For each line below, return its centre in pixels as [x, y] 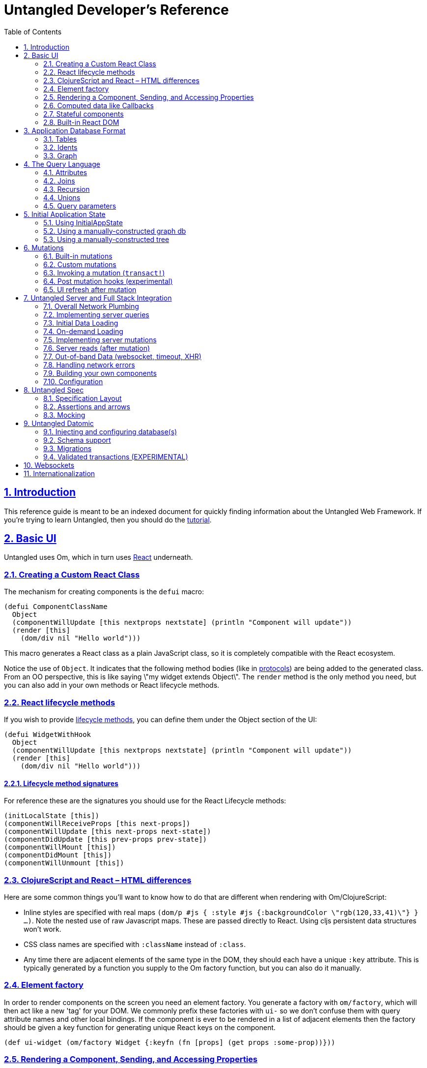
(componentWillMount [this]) [60, 847]
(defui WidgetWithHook [48, 734]
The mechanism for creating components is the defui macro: [104, 592]
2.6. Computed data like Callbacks [99, 105]
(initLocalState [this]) [52, 816]
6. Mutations [44, 247]
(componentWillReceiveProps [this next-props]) [97, 824]
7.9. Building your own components [100, 373]
